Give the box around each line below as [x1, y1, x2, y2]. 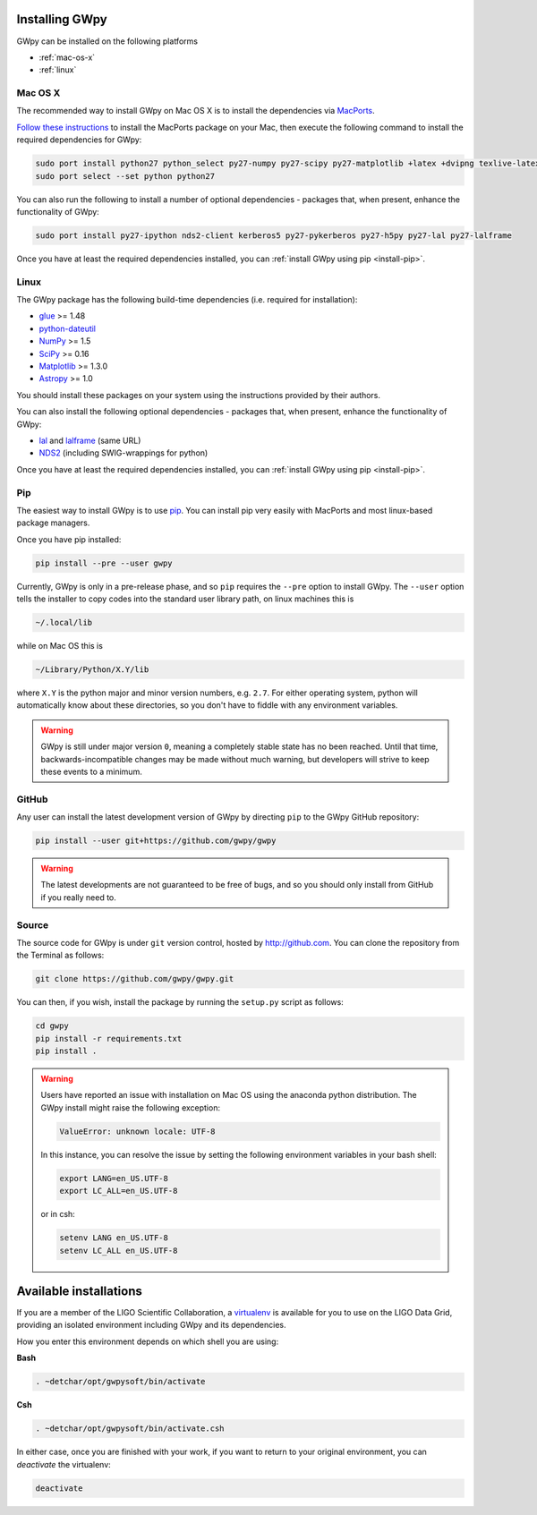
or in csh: [40, 1209, 75, 1220]
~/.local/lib [35, 617, 93, 628]
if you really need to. [40, 891, 116, 903]
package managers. [16, 517, 90, 528]
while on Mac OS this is [16, 641, 103, 651]
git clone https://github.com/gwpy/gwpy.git [35, 974, 234, 984]
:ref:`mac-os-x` [38, 52, 96, 63]
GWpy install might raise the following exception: [40, 1102, 221, 1113]
